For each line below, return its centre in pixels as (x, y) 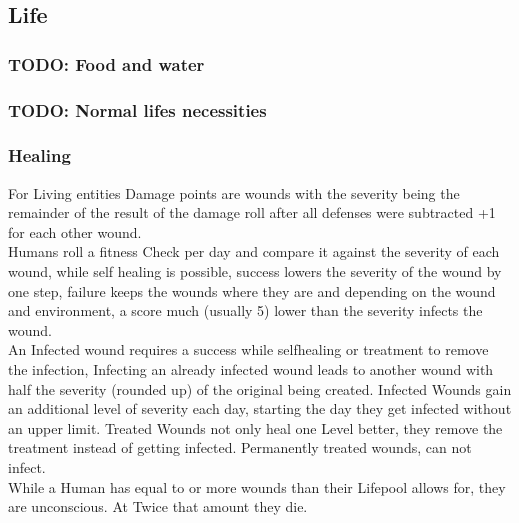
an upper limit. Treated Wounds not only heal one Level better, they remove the (255, 427)
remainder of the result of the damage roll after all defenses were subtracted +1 (252, 212)
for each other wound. (75, 231)
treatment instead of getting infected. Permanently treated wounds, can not (240, 447)
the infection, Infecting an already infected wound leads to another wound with (251, 369)
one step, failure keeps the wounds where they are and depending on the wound (252, 290)
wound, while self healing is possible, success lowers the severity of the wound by (255, 271)
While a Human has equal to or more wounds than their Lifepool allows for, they (257, 486)
